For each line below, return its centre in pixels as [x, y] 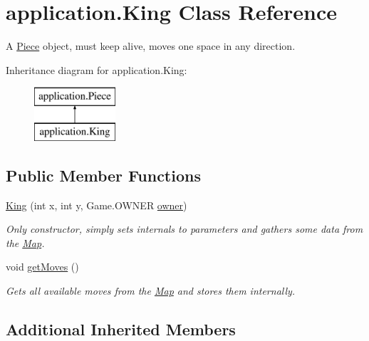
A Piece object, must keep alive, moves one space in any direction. [151, 46]
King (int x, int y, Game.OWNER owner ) [97, 205]
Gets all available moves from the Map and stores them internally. [151, 291]
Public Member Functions [103, 175]
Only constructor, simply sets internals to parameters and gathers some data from [184, 229]
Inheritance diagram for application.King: [97, 69]
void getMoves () [42, 267]
